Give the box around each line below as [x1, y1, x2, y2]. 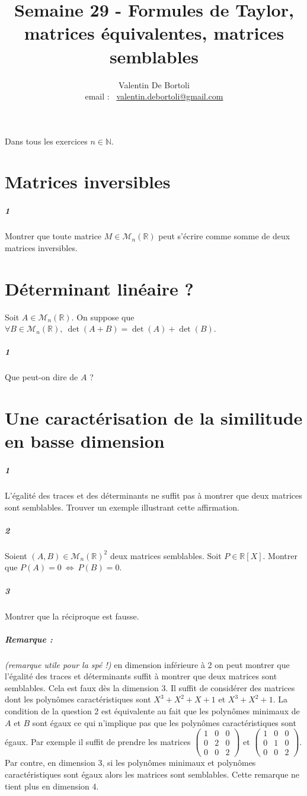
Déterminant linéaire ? [5, 276, 194, 300]
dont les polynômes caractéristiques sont [5, 693, 151, 705]
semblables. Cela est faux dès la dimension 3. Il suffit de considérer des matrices [5, 681, 295, 694]
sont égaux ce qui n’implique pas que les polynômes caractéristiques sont [32, 716, 296, 728]
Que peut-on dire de [5, 371, 78, 383]
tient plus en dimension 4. [5, 779, 99, 792]
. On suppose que [71, 310, 135, 323]
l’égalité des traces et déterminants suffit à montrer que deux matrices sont [5, 670, 277, 682]
